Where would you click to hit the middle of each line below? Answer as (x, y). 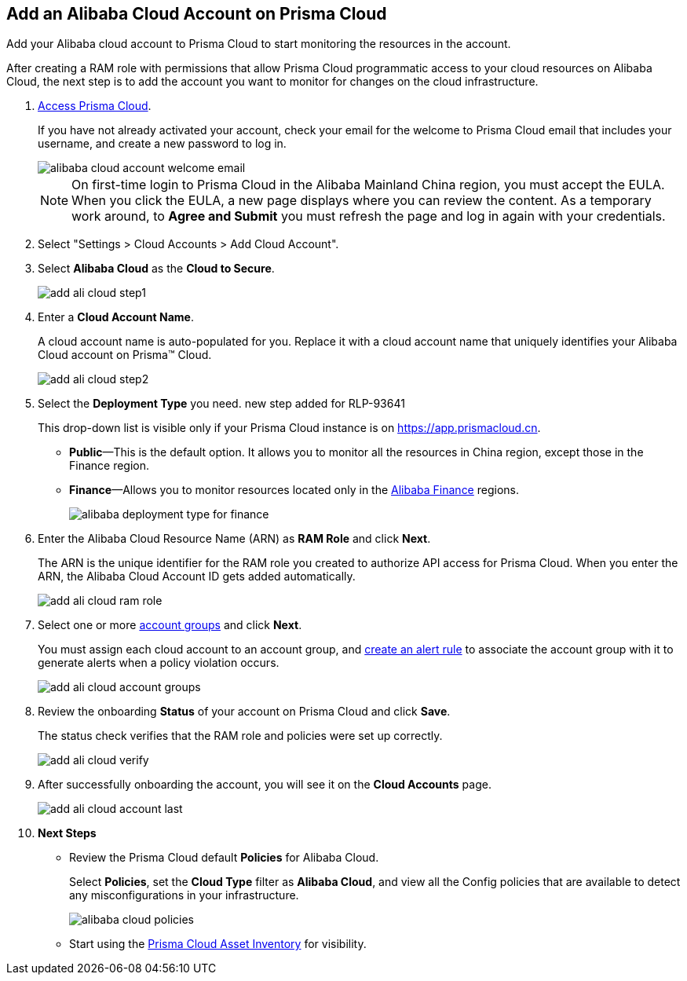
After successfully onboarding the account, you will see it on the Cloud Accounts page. (265, 785)
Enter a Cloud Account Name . (116, 317)
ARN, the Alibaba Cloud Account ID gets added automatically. (197, 577)
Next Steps (67, 833)
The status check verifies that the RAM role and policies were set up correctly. (240, 736)
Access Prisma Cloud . (95, 106)
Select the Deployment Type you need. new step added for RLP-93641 (221, 404)
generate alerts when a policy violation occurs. (159, 663)
